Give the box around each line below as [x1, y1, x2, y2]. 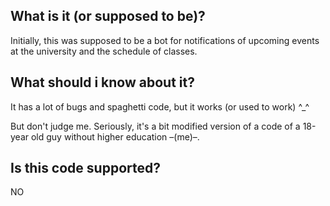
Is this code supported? [10, 160, 161, 177]
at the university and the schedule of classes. [10, 45, 198, 57]
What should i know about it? [10, 74, 195, 91]
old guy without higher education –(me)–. [30, 130, 200, 143]
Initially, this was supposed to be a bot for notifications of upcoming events [10, 34, 320, 46]
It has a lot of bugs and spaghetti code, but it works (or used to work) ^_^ [10, 100, 310, 113]
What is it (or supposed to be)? [10, 8, 206, 25]
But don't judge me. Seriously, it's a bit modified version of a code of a [10, 120, 301, 132]
